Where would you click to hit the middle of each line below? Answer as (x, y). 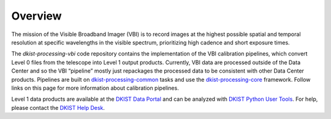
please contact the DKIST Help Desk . (58, 107)
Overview (36, 16)
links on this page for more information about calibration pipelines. (95, 88)
